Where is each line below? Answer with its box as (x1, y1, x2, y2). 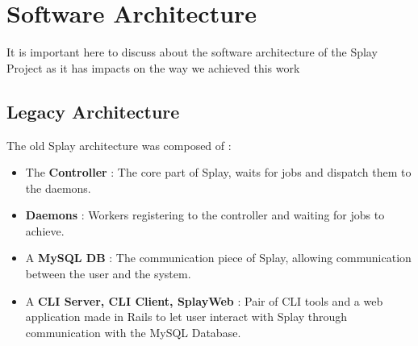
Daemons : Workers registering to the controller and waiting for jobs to (25, 206, 385, 223)
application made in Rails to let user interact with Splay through (25, 308, 348, 325)
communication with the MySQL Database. (25, 323, 241, 340)
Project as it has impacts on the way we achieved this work (6, 59, 300, 76)
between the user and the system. (25, 265, 191, 282)
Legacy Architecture (6, 98, 180, 123)
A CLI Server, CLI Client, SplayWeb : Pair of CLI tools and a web (25, 292, 383, 309)
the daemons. (25, 179, 91, 196)
